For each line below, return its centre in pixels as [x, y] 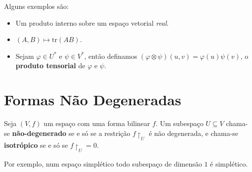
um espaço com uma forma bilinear [97, 123]
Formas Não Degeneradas [93, 100]
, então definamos [111, 56]
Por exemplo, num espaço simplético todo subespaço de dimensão [103, 164]
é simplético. [229, 164]
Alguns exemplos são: [36, 6]
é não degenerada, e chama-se [194, 133]
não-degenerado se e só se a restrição [71, 133]
